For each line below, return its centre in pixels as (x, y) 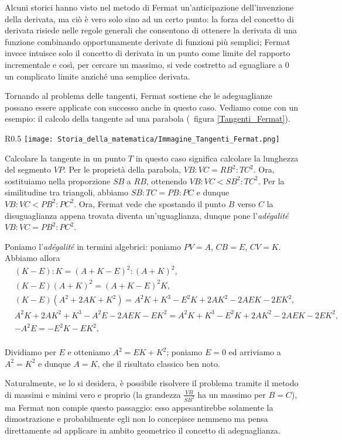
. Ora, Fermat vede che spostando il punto (150, 203)
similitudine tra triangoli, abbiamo (66, 192)
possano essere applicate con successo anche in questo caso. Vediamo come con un (152, 107)
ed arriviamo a (255, 352)
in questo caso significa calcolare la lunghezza (217, 158)
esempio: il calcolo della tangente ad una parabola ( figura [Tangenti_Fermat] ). (148, 118)
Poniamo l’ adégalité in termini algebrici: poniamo (93, 246)
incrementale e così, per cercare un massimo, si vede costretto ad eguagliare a (144, 64)
